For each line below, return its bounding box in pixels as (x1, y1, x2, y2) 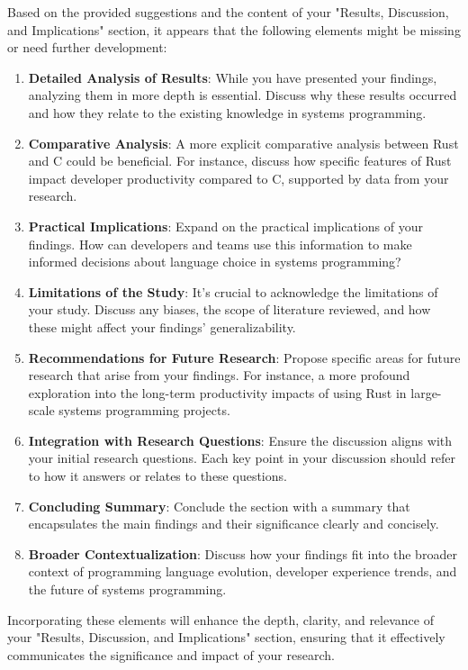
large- (410, 383, 442, 402)
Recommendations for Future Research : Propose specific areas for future (28, 348, 461, 367)
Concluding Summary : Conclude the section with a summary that (28, 496, 410, 515)
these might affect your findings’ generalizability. (28, 317, 296, 336)
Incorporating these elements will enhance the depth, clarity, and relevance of (7, 610, 434, 629)
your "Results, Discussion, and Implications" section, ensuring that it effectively (7, 628, 445, 647)
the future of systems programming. (28, 580, 227, 599)
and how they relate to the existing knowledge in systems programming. (28, 103, 427, 122)
